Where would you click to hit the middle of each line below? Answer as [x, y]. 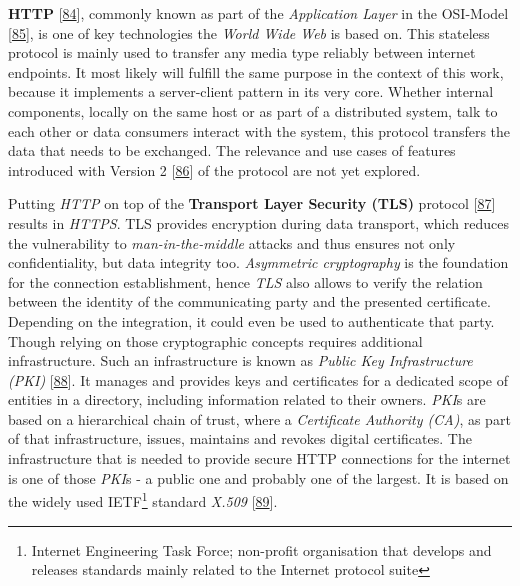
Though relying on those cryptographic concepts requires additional [215, 340]
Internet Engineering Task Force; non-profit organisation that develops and [261, 549]
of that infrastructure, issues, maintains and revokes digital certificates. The [240, 438]
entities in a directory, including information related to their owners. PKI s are [247, 399]
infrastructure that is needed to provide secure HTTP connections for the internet [259, 458]
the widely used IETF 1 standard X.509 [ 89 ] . [143, 499]
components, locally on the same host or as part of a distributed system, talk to [253, 110]
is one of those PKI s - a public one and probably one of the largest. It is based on [258, 477]
